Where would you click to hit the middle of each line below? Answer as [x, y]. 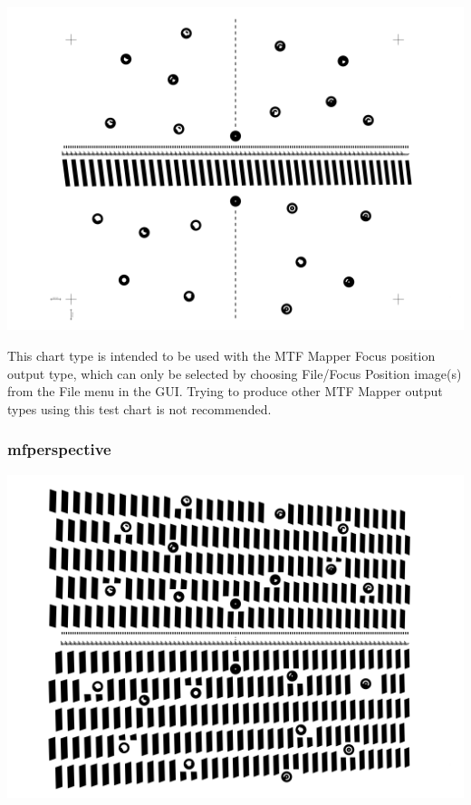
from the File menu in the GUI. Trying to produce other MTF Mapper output [225, 391]
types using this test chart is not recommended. [139, 408]
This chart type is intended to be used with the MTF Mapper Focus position [221, 355]
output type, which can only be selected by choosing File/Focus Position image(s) [235, 373]
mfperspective [59, 449]
